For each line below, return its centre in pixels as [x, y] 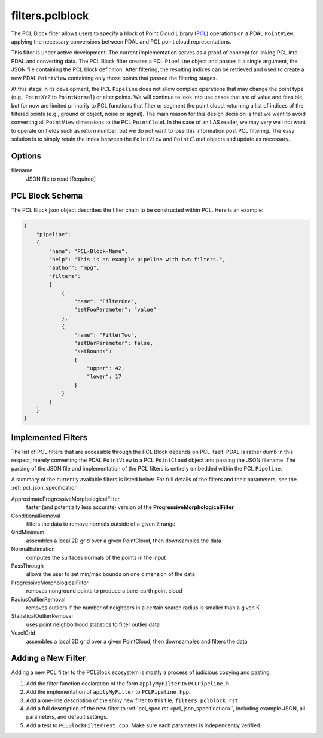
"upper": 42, [106, 368]
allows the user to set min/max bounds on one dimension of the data [111, 574]
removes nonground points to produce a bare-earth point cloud [104, 591]
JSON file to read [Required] [61, 179]
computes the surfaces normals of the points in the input [96, 557]
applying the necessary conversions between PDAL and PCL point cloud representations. [121, 41]
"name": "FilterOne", [106, 301]
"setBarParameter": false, [114, 343]
